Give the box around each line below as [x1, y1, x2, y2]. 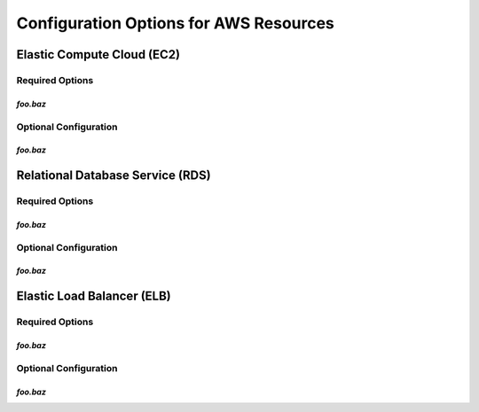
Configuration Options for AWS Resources [16, 13, 334, 33]
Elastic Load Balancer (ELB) [16, 289, 172, 304]
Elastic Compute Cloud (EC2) [16, 47, 181, 62]
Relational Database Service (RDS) [16, 168, 212, 183]
